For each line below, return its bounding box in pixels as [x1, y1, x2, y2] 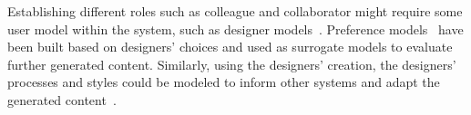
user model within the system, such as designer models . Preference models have [7, 19, 464, 38]
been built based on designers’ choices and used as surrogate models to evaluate [7, 37, 453, 56]
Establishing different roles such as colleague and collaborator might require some [7, 2, 463, 20]
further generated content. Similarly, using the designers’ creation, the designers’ [7, 54, 456, 73]
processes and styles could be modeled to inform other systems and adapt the [7, 72, 440, 91]
